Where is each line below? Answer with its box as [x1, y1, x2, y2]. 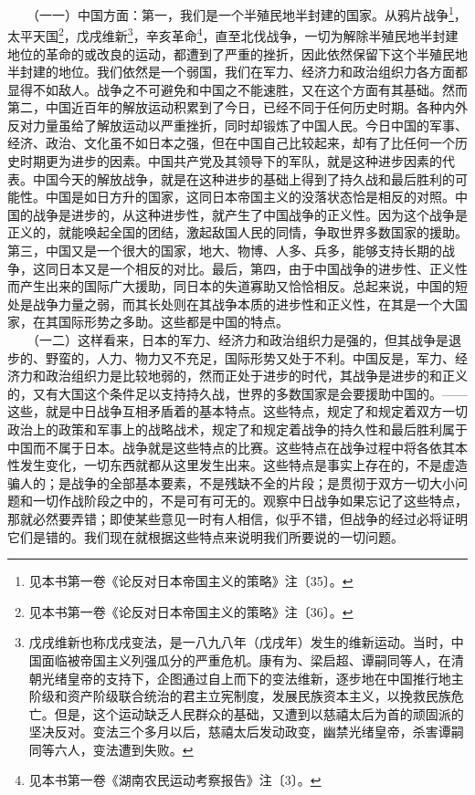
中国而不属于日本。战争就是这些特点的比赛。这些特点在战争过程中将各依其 [7, 437, 455, 456]
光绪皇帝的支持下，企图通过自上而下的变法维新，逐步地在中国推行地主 [41, 668, 464, 687]
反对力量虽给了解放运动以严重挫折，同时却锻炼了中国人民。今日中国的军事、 [7, 115, 468, 134]
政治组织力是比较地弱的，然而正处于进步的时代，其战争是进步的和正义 [45, 366, 468, 385]
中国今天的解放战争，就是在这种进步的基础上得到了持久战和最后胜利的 [32, 169, 455, 188]
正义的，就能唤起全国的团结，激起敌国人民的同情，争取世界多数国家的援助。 [7, 223, 468, 242]
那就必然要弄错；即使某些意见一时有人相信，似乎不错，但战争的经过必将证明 [7, 508, 468, 528]
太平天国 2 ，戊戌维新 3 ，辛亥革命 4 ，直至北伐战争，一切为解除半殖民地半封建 [7, 24, 459, 45]
